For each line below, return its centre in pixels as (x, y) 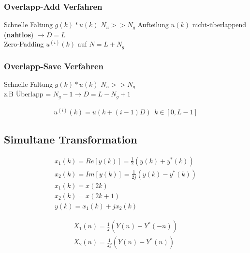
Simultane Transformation (71, 139)
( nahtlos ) (19, 34)
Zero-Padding (24, 44)
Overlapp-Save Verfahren (54, 66)
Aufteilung (153, 24)
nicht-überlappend (219, 24)
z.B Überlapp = (28, 94)
